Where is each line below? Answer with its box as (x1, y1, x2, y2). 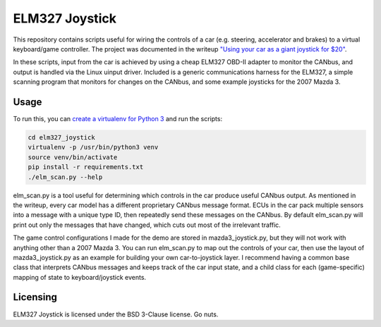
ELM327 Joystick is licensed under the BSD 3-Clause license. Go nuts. (13, 310, 219, 319)
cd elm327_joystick (28, 134, 95, 141)
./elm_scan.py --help (28, 173, 103, 181)
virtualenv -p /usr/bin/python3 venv (28, 143, 159, 152)
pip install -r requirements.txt (28, 163, 144, 171)
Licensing (13, 291, 58, 303)
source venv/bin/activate (28, 153, 118, 161)
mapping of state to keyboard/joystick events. (13, 273, 147, 281)
